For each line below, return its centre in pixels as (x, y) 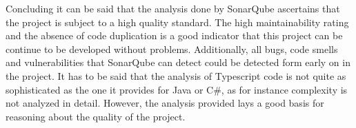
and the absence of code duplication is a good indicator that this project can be (174, 35)
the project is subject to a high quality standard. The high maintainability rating (177, 22)
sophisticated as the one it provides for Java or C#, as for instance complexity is (177, 89)
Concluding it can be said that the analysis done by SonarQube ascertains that (173, 8)
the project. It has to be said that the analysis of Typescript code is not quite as (176, 75)
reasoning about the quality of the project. (96, 116)
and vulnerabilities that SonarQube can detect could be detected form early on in (178, 62)
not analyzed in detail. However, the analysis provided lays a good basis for (165, 103)
